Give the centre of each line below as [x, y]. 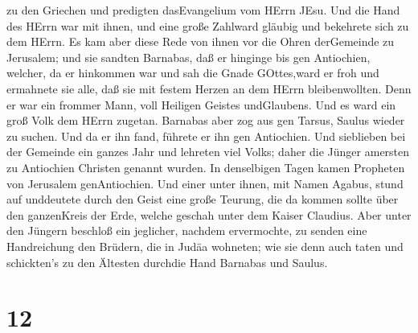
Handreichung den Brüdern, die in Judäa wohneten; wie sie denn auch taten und [205, 246]
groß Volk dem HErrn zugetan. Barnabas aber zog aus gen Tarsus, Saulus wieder [206, 120]
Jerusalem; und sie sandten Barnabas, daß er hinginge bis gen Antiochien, [189, 57]
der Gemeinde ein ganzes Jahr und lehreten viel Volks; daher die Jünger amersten [208, 152]
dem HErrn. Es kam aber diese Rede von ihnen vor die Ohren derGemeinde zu [201, 41]
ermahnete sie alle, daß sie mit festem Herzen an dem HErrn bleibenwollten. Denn [209, 88]
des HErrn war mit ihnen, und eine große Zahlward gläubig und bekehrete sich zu [208, 25]
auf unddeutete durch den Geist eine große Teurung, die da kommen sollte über [203, 199]
